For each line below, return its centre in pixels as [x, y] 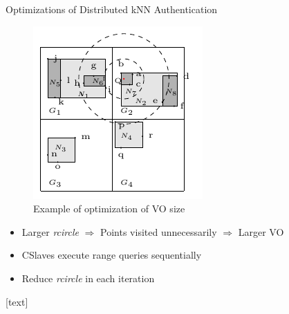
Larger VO [261, 231]
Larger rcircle [50, 231]
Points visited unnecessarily [159, 231]
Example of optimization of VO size [109, 209]
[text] [17, 301]
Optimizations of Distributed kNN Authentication [112, 9]
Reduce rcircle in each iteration [88, 278]
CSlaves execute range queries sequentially [112, 255]
